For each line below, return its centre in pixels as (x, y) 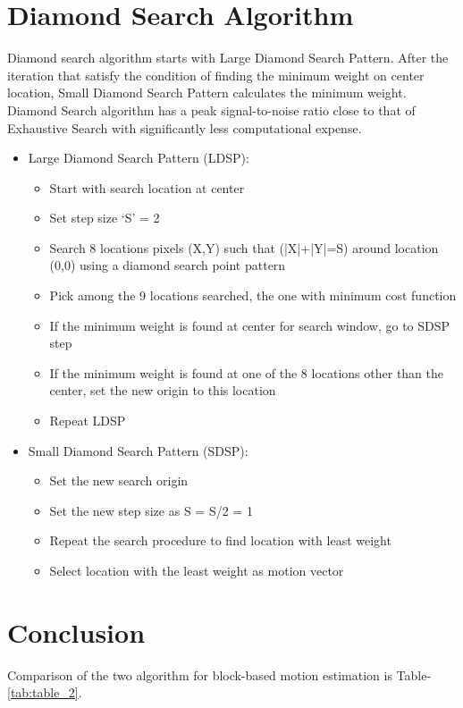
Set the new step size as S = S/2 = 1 (151, 510)
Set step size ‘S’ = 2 (105, 218)
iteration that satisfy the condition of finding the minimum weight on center (216, 75)
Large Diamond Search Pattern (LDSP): (139, 158)
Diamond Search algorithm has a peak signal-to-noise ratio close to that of (211, 110)
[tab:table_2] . (45, 692)
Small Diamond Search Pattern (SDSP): (138, 450)
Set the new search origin (119, 480)
